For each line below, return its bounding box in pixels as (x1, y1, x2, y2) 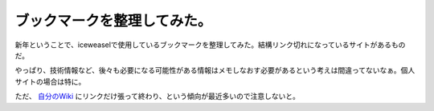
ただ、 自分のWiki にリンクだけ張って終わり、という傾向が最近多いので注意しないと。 (14, 92, 301, 101)
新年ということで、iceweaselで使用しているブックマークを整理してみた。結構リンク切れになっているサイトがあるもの (14, 40, 406, 50)
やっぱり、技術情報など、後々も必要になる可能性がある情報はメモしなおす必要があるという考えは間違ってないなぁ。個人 (14, 65, 416, 75)
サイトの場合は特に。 (14, 77, 86, 86)
